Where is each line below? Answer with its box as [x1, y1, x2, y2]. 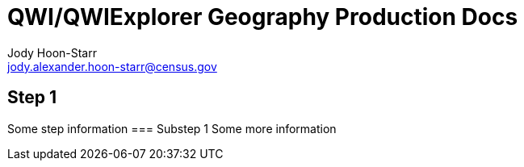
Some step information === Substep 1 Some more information [7, 121, 337, 136]
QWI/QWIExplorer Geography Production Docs [7, 3, 518, 31]
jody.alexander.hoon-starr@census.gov [7, 59, 217, 73]
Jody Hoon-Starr [7, 45, 97, 60]
